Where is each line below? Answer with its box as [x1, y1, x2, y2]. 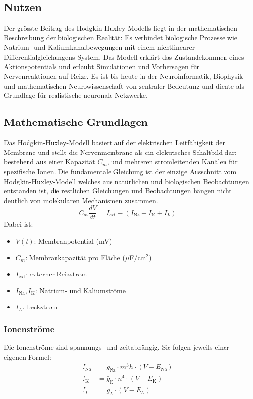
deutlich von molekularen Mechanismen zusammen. [4, 195, 158, 205]
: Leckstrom [22, 302, 58, 312]
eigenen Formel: [4, 351, 51, 362]
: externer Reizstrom [26, 269, 87, 279]
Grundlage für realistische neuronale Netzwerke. [4, 90, 148, 100]
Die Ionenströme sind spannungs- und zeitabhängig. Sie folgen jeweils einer [4, 342, 229, 352]
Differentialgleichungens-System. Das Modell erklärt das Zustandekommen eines [4, 51, 244, 61]
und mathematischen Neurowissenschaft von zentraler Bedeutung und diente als [4, 80, 245, 91]
